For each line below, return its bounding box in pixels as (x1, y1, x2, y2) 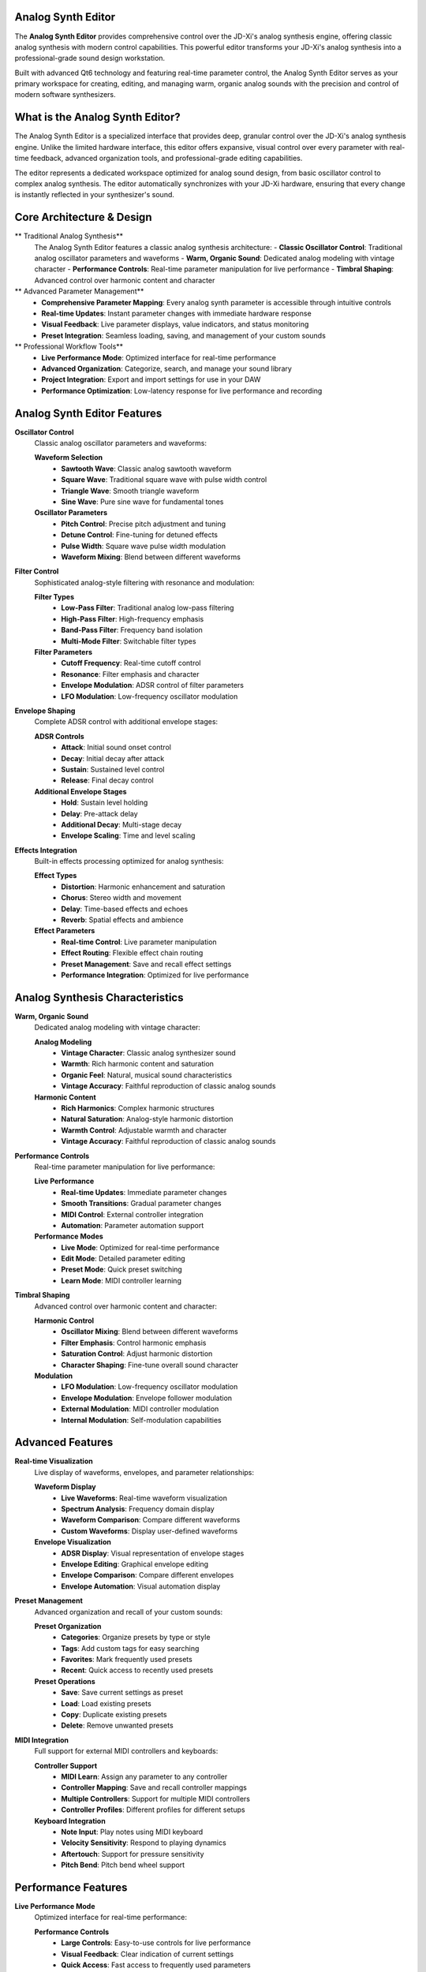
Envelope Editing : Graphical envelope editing (61, 1559, 209, 1569)
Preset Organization (34, 1621, 102, 1630)
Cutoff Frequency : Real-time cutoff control (61, 659, 201, 668)
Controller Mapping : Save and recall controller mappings (61, 1783, 248, 1792)
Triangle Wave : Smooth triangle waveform (61, 486, 200, 495)
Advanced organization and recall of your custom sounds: (34, 1607, 223, 1616)
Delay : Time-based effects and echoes (61, 904, 189, 913)
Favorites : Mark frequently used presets (61, 1655, 192, 1664)
